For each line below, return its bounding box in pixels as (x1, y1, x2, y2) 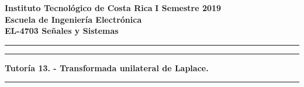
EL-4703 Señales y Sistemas (5, 25, 119, 37)
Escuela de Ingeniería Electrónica (5, 13, 142, 25)
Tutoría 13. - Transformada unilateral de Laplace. (5, 61, 209, 74)
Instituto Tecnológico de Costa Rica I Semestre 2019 (5, 2, 222, 13)
